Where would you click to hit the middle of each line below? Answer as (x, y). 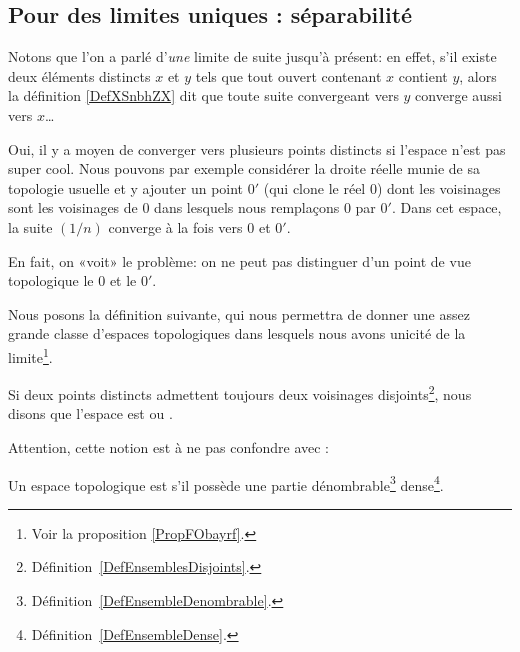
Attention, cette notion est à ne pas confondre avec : (168, 447)
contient (423, 75)
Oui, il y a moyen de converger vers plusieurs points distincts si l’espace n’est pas (257, 148)
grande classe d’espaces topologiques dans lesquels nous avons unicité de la (237, 333)
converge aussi (459, 95)
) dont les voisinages (438, 187)
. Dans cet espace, (446, 207)
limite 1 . (30, 355)
